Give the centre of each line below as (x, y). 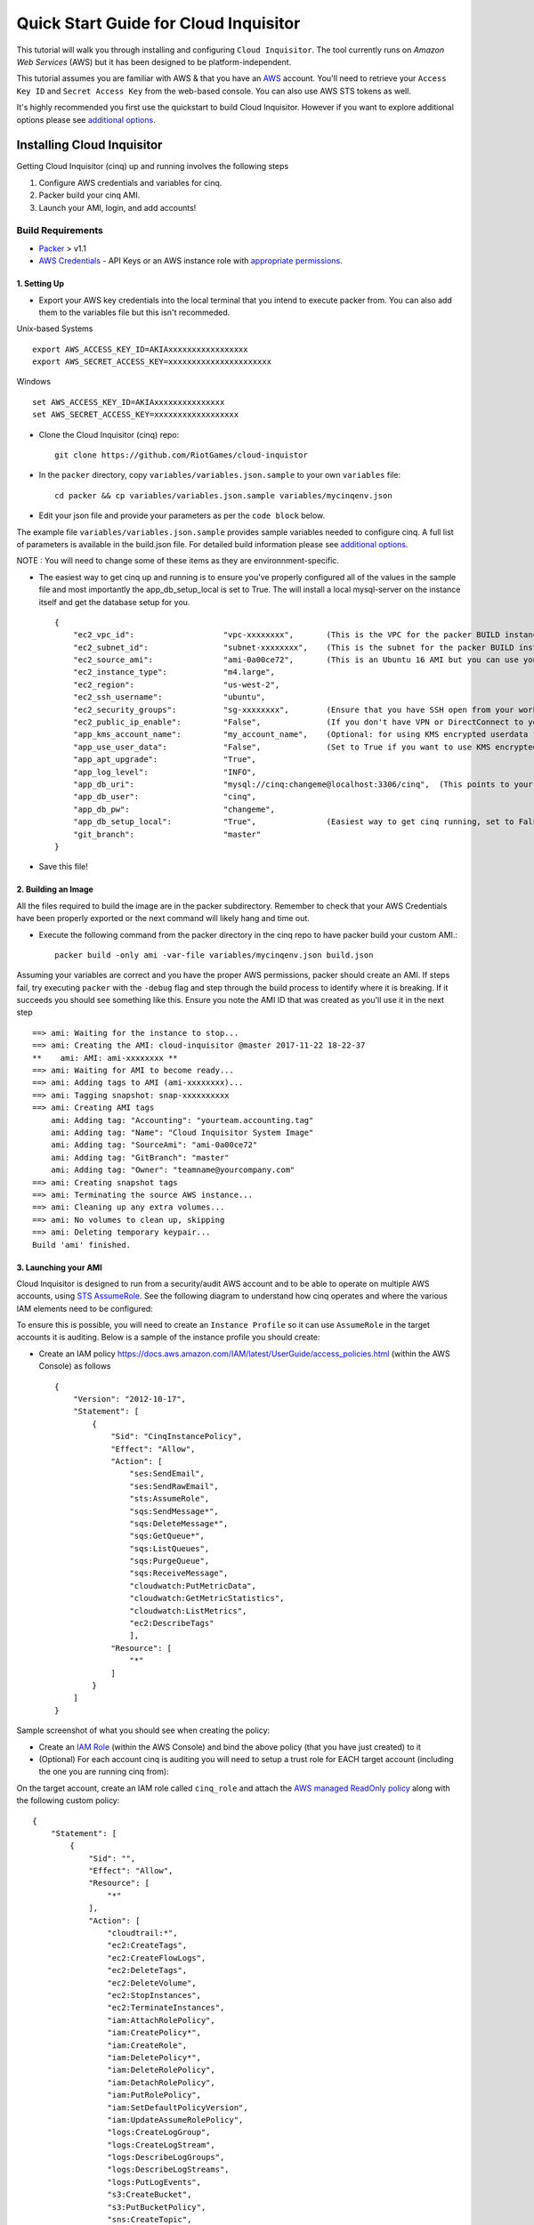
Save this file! (64, 867)
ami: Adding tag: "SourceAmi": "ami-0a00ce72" (154, 1145)
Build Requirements (60, 231)
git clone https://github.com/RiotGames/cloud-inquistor (182, 455)
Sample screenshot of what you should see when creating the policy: (143, 1730)
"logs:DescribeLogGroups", (166, 2157)
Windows (34, 382)
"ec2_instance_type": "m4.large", (174, 672)
